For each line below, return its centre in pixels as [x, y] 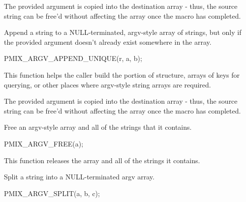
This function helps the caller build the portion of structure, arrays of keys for [122, 74]
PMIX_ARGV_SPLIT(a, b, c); [52, 193]
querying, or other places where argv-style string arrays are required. [108, 84]
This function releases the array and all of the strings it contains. [102, 160]
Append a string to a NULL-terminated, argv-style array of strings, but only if [123, 32]
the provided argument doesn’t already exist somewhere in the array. [108, 42]
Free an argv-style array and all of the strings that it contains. [98, 127]
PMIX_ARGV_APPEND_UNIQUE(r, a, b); [73, 58]
